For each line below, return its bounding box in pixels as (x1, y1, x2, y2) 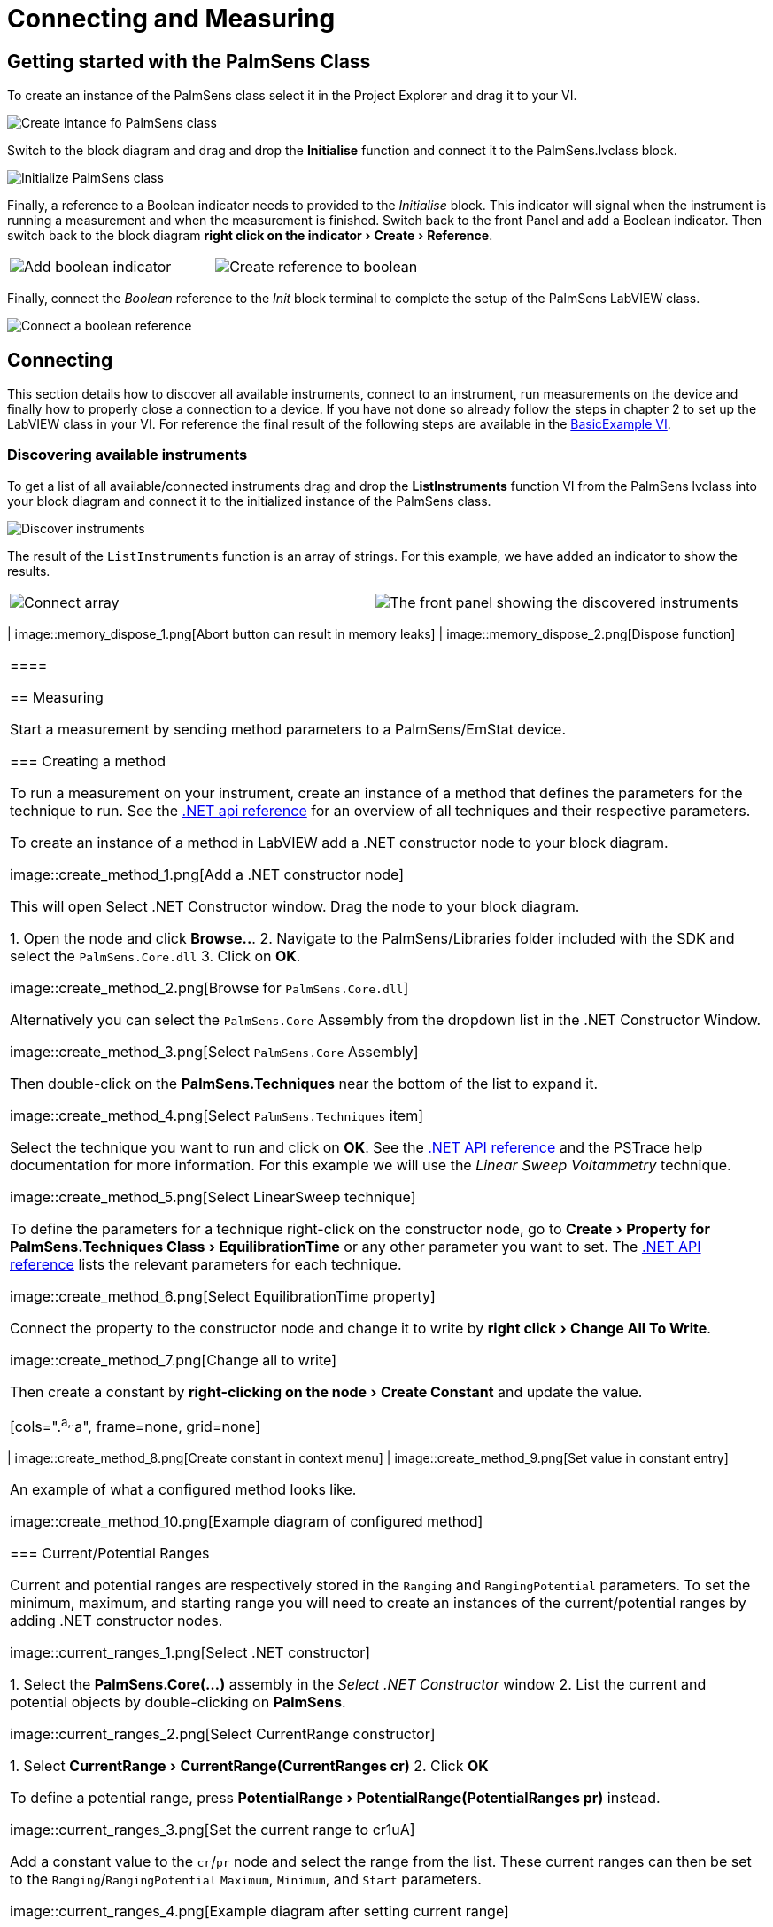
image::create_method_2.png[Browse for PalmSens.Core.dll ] (10, 978, 409, 997)
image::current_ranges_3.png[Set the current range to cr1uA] (10, 1821, 415, 1839)
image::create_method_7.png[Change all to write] (10, 1350, 336, 1369)
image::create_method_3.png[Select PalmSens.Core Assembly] (10, 1042, 419, 1061)
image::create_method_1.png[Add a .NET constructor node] (10, 865, 405, 883)
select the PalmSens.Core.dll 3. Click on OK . (10, 946, 301, 965)
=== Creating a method (10, 751, 166, 770)
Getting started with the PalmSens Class (7, 50, 371, 73)
